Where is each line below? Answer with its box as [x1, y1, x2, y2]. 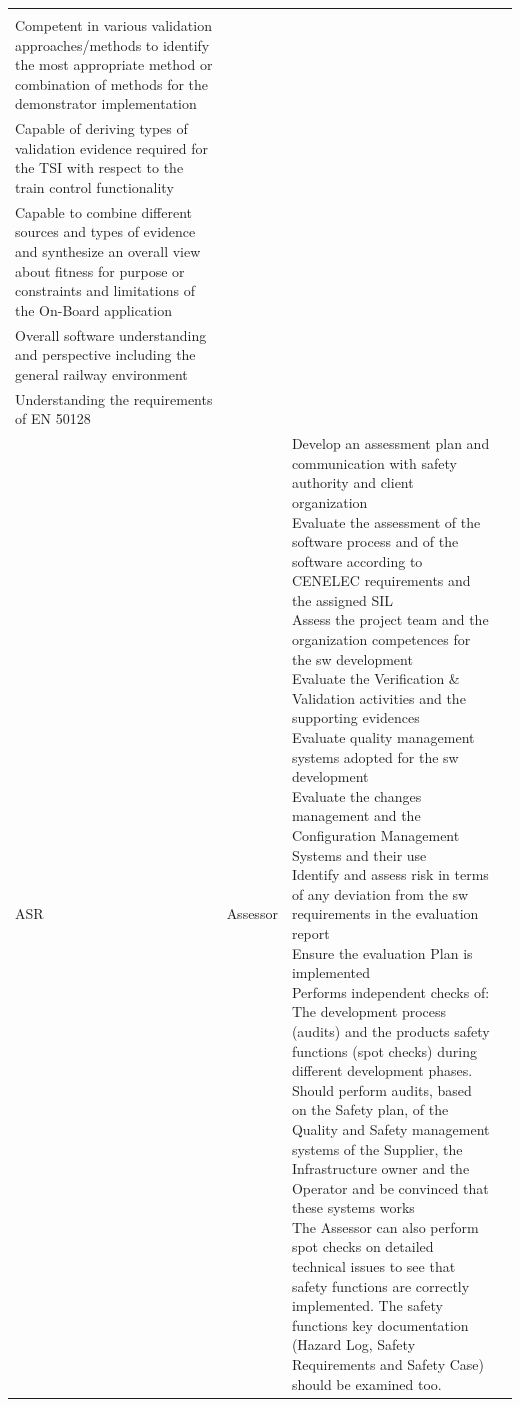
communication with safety [291, 452, 457, 473]
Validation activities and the [291, 687, 466, 708]
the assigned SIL [291, 589, 393, 610]
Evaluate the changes [291, 785, 422, 806]
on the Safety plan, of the [291, 1099, 449, 1120]
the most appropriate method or [15, 54, 213, 75]
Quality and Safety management [291, 1118, 490, 1139]
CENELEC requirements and [291, 570, 471, 591]
